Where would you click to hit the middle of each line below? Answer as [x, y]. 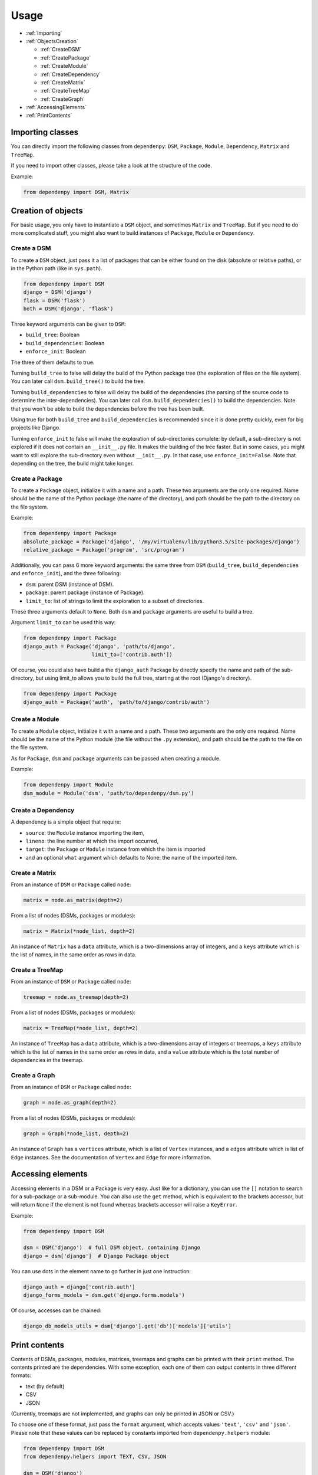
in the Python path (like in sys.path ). [57, 268]
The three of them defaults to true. [53, 362]
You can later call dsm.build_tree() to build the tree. [78, 381]
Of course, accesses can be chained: [56, 1310]
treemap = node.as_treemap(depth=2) [76, 997]
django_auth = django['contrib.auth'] [79, 1287]
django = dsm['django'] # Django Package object [96, 1256]
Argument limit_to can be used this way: [63, 622]
